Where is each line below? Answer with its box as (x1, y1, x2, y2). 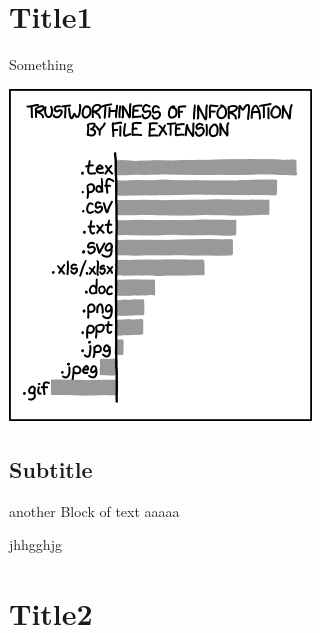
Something (9, 54, 74, 75)
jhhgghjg (9, 534, 62, 555)
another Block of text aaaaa (9, 500, 180, 521)
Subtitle (9, 453, 93, 484)
